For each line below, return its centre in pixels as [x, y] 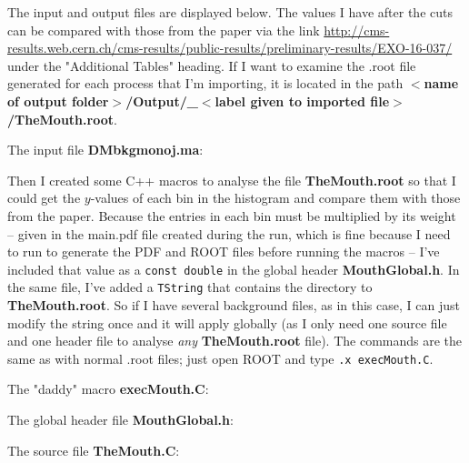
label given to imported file [302, 101]
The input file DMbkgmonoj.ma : [105, 150]
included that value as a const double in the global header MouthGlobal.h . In [234, 269]
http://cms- [357, 30]
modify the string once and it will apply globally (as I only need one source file [227, 322]
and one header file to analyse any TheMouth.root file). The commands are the [235, 341]
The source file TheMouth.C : [94, 450]
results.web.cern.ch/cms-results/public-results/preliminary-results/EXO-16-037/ [230, 48]
